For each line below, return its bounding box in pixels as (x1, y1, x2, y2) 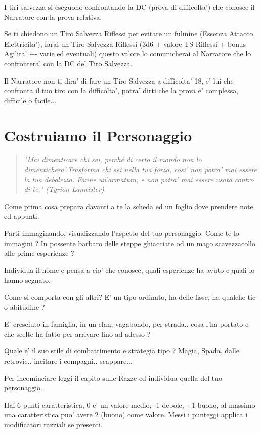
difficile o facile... (4, 95, 57, 105)
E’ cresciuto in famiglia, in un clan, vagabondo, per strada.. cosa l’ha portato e (4, 319, 249, 329)
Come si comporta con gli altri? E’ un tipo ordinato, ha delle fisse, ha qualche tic (4, 292, 256, 302)
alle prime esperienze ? (4, 248, 74, 258)
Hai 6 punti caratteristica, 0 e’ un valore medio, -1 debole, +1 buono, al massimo (4, 399, 255, 410)
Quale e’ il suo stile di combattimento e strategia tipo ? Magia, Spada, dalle (4, 345, 239, 356)
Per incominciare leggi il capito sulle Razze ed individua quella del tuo (4, 372, 223, 383)
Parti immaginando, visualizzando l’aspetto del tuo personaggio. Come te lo (4, 228, 239, 239)
